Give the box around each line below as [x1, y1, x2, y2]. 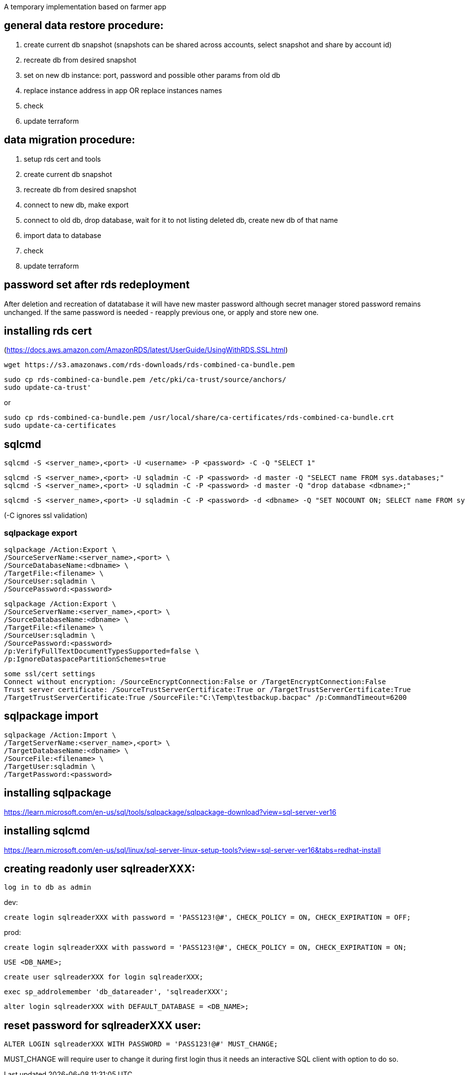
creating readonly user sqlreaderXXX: [4, 862, 195, 875]
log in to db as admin [4, 883, 92, 892]
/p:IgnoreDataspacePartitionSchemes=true [4, 655, 166, 663]
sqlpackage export [4, 527, 77, 538]
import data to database [24, 231, 101, 240]
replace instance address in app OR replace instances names [24, 86, 222, 95]
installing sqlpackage [4, 787, 111, 799]
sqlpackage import [4, 710, 99, 723]
